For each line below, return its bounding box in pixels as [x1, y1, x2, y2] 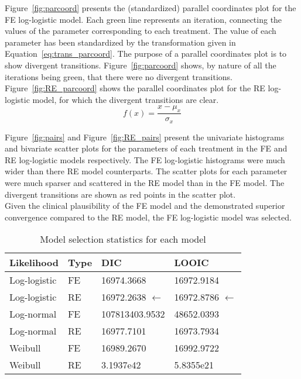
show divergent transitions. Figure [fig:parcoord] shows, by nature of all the [5, 58, 276, 71]
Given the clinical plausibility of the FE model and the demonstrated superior [5, 199, 285, 212]
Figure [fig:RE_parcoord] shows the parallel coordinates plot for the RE [5, 82, 265, 94]
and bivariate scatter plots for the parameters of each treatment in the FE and [5, 142, 288, 154]
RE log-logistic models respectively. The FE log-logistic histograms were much [5, 153, 285, 166]
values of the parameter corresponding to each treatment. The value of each [5, 25, 276, 37]
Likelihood [9, 256, 59, 270]
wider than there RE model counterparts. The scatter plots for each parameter [5, 165, 288, 177]
